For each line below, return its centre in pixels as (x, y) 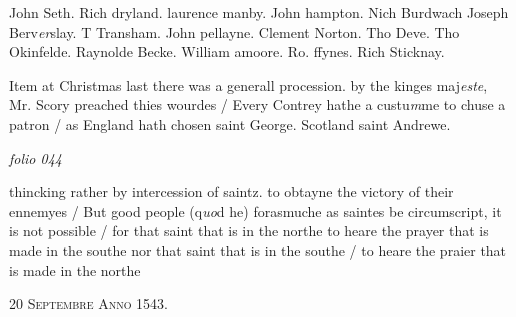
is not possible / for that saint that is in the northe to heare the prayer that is (249, 230)
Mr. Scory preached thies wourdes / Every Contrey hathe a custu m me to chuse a (257, 104)
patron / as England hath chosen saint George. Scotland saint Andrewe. (230, 123)
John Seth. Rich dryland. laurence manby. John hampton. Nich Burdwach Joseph (259, 12)
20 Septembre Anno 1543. (89, 303)
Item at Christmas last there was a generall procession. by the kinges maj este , (248, 84)
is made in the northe (75, 269)
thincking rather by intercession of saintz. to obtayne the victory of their (231, 191)
